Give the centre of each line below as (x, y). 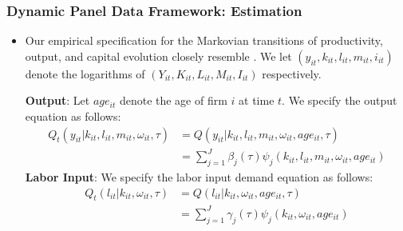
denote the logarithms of (85, 73)
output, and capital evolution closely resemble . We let (158, 56)
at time (257, 100)
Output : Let (57, 100)
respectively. (292, 73)
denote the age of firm (173, 100)
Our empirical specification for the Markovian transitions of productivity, (204, 40)
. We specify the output (340, 100)
